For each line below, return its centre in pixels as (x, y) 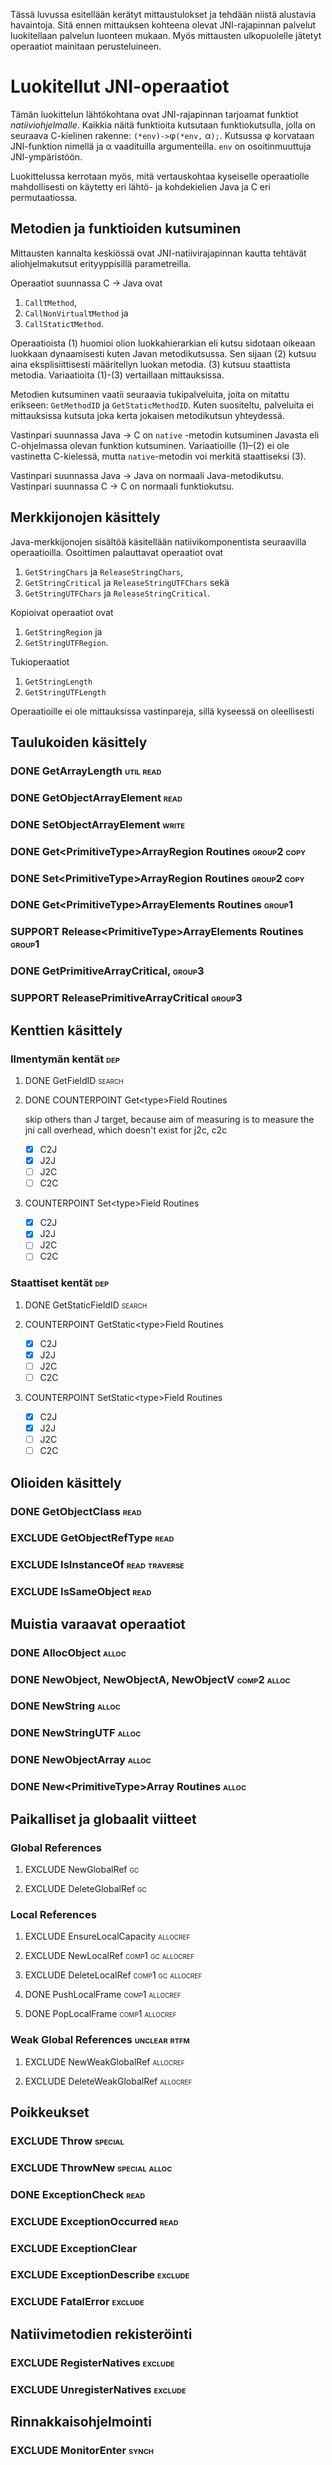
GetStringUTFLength (65, 692)
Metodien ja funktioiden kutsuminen (126, 229)
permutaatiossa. (44, 197)
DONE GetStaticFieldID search (86, 1305)
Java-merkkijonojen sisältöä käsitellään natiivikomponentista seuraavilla (158, 541)
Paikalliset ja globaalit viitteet (103, 1819)
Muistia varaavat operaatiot (98, 1624)
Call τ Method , (50, 302)
